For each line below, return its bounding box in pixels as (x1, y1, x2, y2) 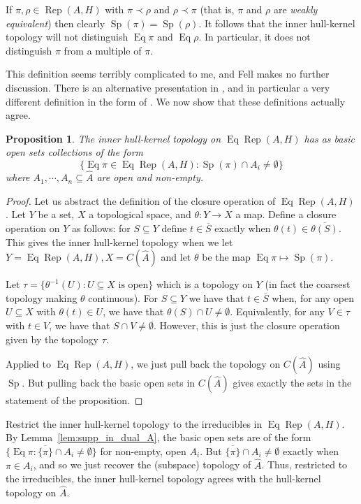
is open (118, 280, 149, 291)
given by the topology (6, 331, 99, 346)
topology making (6, 290, 78, 305)
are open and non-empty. (96, 170, 204, 185)
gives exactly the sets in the (233, 375, 352, 390)
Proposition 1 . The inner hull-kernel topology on (6, 131, 221, 145)
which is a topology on (156, 277, 253, 291)
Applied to (6, 357, 51, 371)
